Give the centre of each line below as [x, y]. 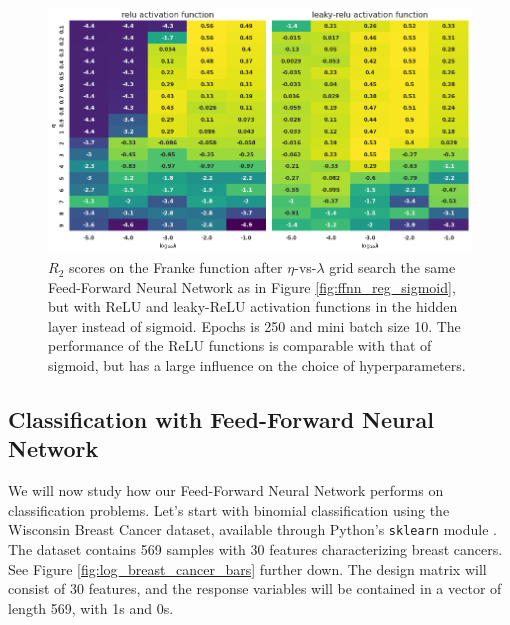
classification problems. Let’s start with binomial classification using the [229, 509]
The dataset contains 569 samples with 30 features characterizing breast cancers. [255, 549]
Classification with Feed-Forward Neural [221, 419]
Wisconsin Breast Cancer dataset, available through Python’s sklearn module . [252, 529]
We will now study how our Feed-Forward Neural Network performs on [226, 490]
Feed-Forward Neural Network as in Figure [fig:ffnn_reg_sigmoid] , [252, 286]
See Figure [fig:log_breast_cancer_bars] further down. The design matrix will [247, 568]
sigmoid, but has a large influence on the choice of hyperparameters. [257, 365]
